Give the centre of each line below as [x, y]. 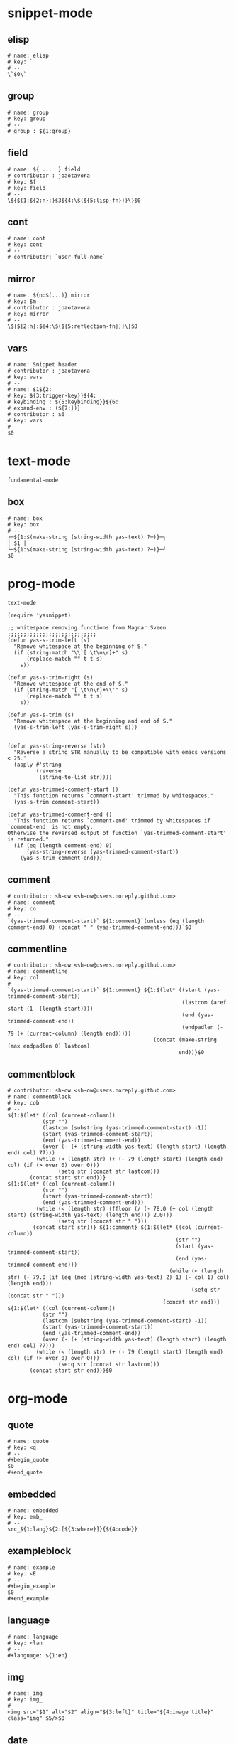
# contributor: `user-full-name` [57, 257]
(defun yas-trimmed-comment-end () [60, 814]
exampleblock [39, 1551]
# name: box [25, 518]
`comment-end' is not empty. [50, 826]
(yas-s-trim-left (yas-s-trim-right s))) [76, 727]
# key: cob [23, 1103]
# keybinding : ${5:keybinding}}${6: [63, 402]
